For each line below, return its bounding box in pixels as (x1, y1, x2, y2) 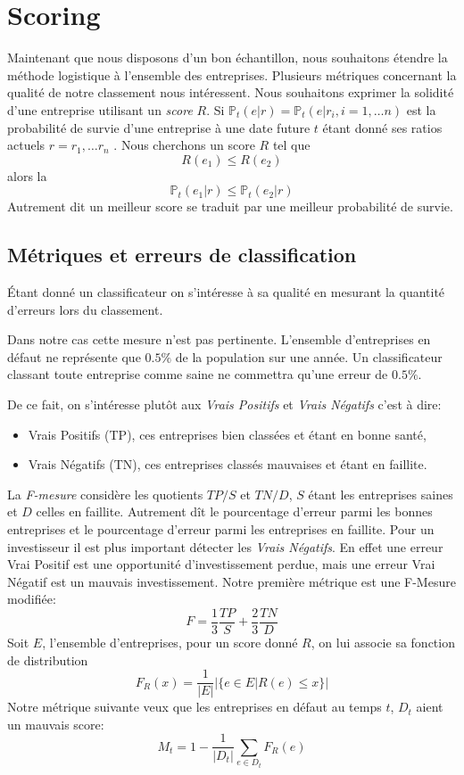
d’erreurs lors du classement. (7, 300, 163, 318)
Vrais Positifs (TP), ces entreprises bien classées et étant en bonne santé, (28, 425, 427, 443)
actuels (7, 136, 46, 154)
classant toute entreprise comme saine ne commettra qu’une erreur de (7, 365, 388, 383)
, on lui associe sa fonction (311, 633, 455, 652)
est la (406, 100, 436, 119)
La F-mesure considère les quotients (7, 484, 203, 503)
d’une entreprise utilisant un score (7, 100, 193, 119)
